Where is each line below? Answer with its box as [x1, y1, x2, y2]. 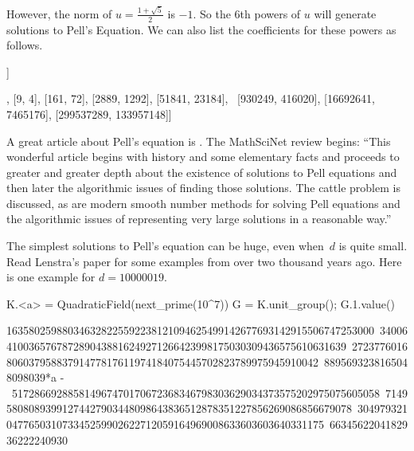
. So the [193, 5, 231, 22]
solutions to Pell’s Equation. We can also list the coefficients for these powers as [6, 21, 396, 37]
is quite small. [338, 237, 408, 254]
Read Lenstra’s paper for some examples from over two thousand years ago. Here [6, 253, 402, 269]
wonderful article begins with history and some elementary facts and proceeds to [6, 148, 400, 165]
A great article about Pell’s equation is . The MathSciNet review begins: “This [6, 132, 391, 149]
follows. [6, 37, 43, 53]
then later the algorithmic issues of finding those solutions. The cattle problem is [6, 179, 400, 196]
